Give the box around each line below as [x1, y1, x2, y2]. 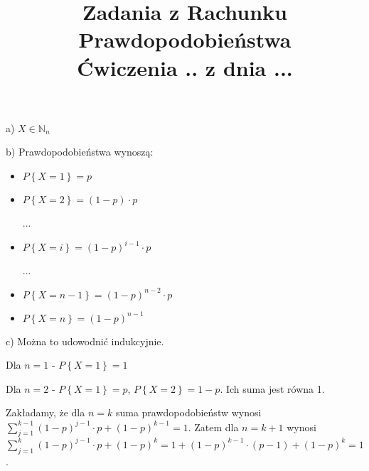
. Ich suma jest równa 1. [220, 381, 325, 396]
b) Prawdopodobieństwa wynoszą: [6, 144, 154, 159]
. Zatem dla [188, 419, 239, 434]
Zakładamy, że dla [6, 405, 85, 420]
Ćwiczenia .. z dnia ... [77, 53, 293, 82]
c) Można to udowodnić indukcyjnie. [6, 333, 164, 348]
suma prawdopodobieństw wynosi [115, 405, 262, 420]
